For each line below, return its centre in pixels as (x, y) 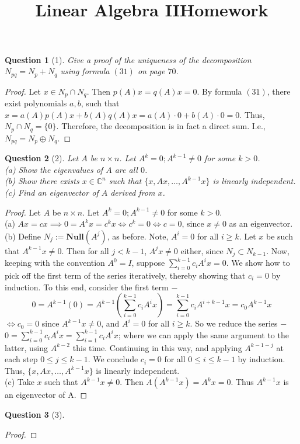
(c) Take (20, 382)
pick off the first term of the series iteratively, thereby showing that (125, 275)
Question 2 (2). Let (42, 158)
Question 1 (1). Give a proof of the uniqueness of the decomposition (128, 59)
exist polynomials (36, 103)
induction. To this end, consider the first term (87, 287)
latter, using (27, 347)
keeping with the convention (55, 263)
